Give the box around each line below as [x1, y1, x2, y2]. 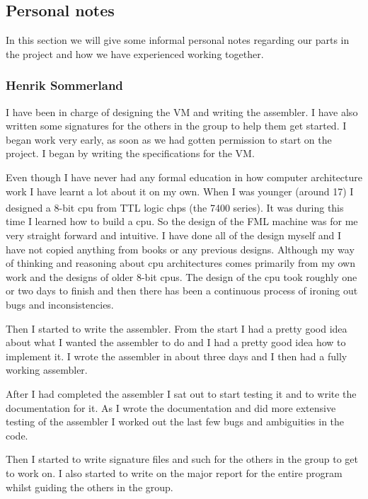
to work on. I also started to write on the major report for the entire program [6, 465, 343, 480]
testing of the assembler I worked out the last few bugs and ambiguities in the [6, 414, 345, 429]
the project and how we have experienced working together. [6, 46, 264, 61]
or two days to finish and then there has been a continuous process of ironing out [6, 283, 358, 298]
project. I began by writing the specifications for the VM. [6, 146, 255, 161]
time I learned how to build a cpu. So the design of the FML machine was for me [6, 214, 358, 229]
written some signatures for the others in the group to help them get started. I [6, 118, 347, 133]
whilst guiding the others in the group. [6, 479, 173, 494]
